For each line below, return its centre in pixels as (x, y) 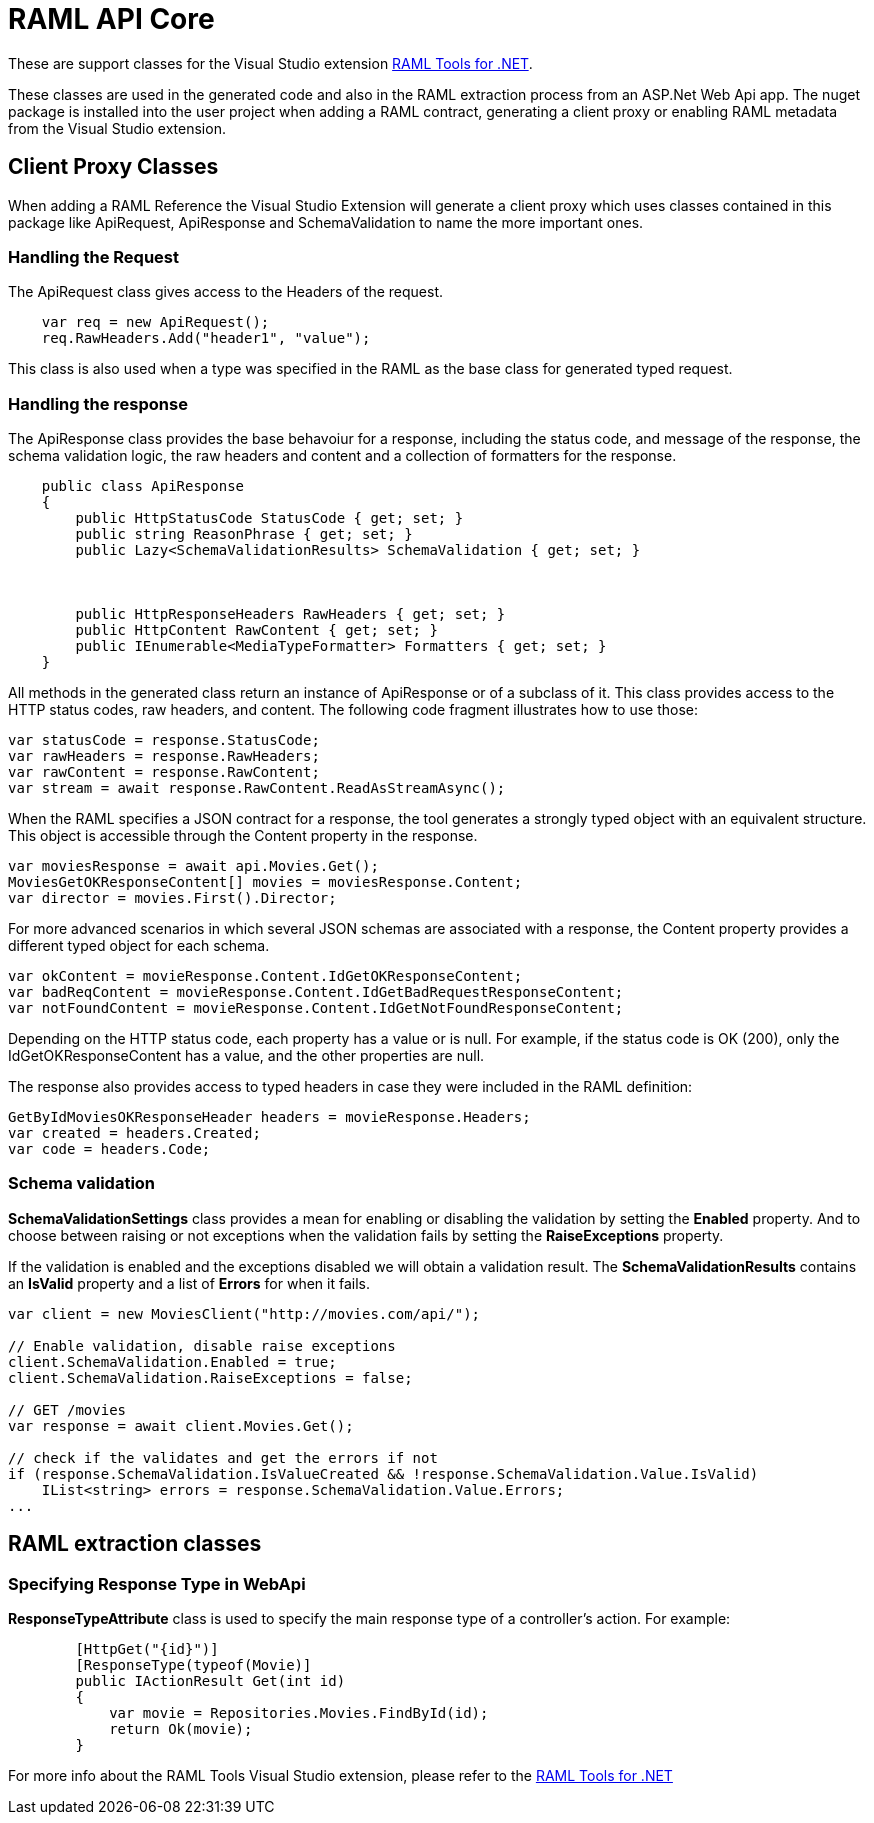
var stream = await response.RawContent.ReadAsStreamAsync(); (257, 788)
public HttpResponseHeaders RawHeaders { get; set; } (290, 614)
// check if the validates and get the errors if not (223, 1457)
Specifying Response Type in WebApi (157, 1583)
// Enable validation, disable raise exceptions (202, 1345)
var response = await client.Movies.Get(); (181, 1425)
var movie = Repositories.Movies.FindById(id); (299, 1713)
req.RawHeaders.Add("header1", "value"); (206, 338)
